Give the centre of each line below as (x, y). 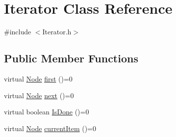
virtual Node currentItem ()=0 (50, 128)
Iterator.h (57, 32)
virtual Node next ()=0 (39, 95)
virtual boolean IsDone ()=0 (47, 112)
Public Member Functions (71, 58)
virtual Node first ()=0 (38, 78)
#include (18, 32)
